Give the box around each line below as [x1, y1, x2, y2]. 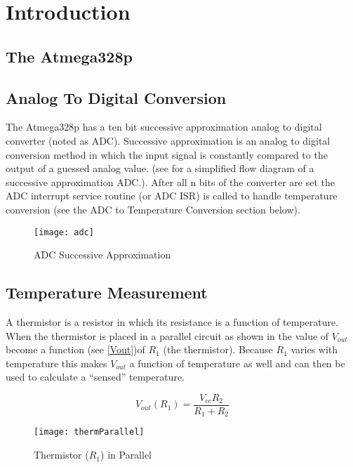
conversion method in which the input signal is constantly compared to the [6, 147, 328, 162]
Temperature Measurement [6, 282, 208, 303]
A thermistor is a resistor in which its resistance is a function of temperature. [6, 314, 339, 329]
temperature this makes [6, 355, 107, 370]
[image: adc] [34, 227, 94, 237]
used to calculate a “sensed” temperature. [6, 369, 185, 384]
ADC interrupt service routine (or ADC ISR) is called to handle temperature [6, 188, 338, 203]
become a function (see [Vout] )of [6, 342, 145, 357]
